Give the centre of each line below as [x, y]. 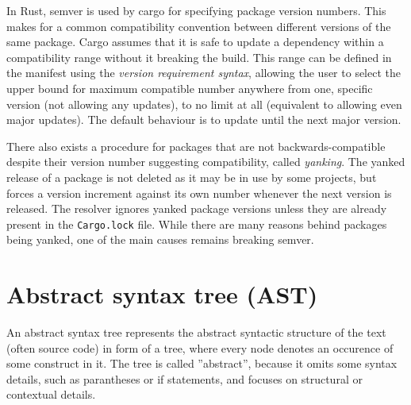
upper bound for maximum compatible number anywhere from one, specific [190, 88]
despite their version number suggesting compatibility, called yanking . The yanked [206, 162]
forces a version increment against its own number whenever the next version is [199, 193]
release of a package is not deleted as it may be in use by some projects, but [192, 177]
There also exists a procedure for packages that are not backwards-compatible [196, 146]
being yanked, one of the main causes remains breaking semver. [160, 239]
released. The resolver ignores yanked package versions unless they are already [197, 208]
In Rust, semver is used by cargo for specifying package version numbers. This [196, 10]
